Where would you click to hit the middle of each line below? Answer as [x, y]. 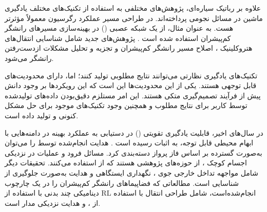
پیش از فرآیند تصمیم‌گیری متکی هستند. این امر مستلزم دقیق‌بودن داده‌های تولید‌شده [133, 95]
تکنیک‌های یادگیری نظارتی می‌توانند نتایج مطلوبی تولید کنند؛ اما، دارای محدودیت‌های [131, 75]
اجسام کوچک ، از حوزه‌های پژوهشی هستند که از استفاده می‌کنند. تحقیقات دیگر [126, 163]
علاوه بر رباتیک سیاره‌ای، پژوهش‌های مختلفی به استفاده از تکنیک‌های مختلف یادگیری [133, 8]
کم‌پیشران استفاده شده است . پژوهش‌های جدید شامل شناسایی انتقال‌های [118, 38]
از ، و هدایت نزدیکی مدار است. [53, 203]
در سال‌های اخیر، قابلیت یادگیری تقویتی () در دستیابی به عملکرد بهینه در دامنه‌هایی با [134, 132]
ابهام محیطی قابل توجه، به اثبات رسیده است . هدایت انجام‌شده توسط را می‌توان [129, 143]
